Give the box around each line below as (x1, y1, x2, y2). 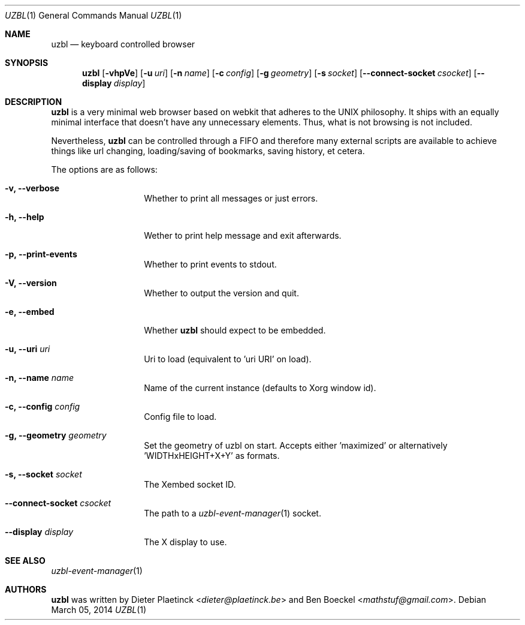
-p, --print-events (5, 249, 77, 259)
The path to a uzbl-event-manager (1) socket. (144, 508, 321, 518)
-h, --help (5, 212, 44, 222)
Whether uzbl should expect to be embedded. (144, 325, 326, 335)
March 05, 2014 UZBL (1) (51, 605, 147, 615)
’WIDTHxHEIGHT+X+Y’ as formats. (144, 450, 280, 461)
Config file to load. (144, 411, 217, 422)
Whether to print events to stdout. (144, 259, 277, 269)
